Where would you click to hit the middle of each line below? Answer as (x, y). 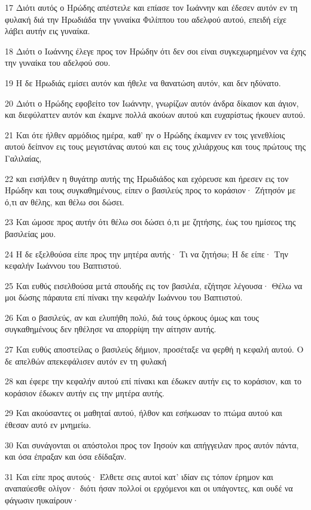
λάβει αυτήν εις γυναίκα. (48, 31)
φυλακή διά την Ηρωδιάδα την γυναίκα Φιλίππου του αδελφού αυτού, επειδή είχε (146, 19)
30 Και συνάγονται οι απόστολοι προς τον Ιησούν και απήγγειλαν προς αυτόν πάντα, (152, 444)
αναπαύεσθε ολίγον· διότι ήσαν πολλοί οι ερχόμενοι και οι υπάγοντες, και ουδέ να (149, 488)
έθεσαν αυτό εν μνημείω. (48, 425)
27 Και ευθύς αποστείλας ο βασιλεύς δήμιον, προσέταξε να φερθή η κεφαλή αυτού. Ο (154, 349)
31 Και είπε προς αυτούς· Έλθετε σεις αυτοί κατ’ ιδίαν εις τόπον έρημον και (139, 476)
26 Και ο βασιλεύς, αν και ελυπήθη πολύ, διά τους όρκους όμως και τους (132, 317)
